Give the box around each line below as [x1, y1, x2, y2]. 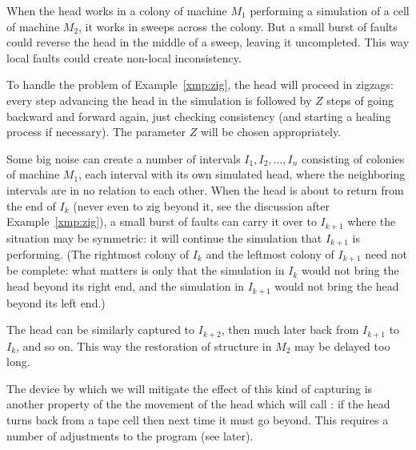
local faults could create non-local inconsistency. [6, 49, 242, 66]
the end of [6, 197, 56, 214]
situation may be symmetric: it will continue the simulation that [6, 229, 322, 246]
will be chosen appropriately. [200, 123, 342, 140]
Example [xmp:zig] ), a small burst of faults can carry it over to [6, 213, 317, 230]
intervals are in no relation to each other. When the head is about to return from [6, 181, 404, 198]
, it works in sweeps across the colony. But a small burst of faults [78, 18, 398, 34]
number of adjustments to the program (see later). [6, 427, 254, 444]
